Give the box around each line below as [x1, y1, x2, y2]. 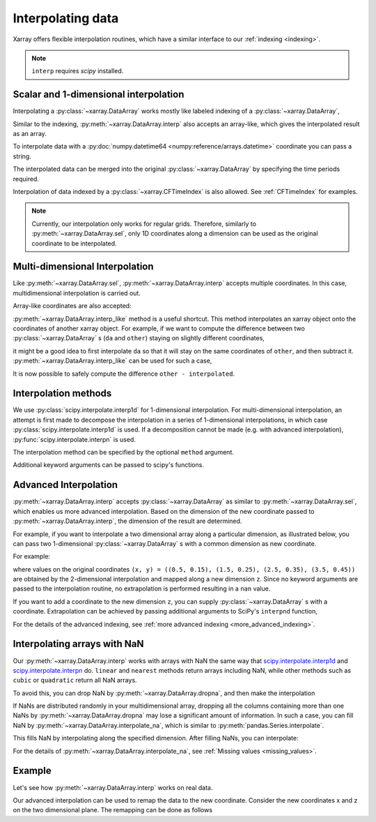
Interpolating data [13, 10, 119, 26]
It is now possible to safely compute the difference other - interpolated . [13, 370, 235, 378]
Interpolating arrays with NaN [13, 638, 144, 650]
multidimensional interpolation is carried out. [13, 289, 141, 297]
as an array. [13, 130, 47, 138]
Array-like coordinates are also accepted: [13, 302, 132, 310]
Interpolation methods [13, 388, 112, 399]
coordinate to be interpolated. [31, 239, 118, 248]
